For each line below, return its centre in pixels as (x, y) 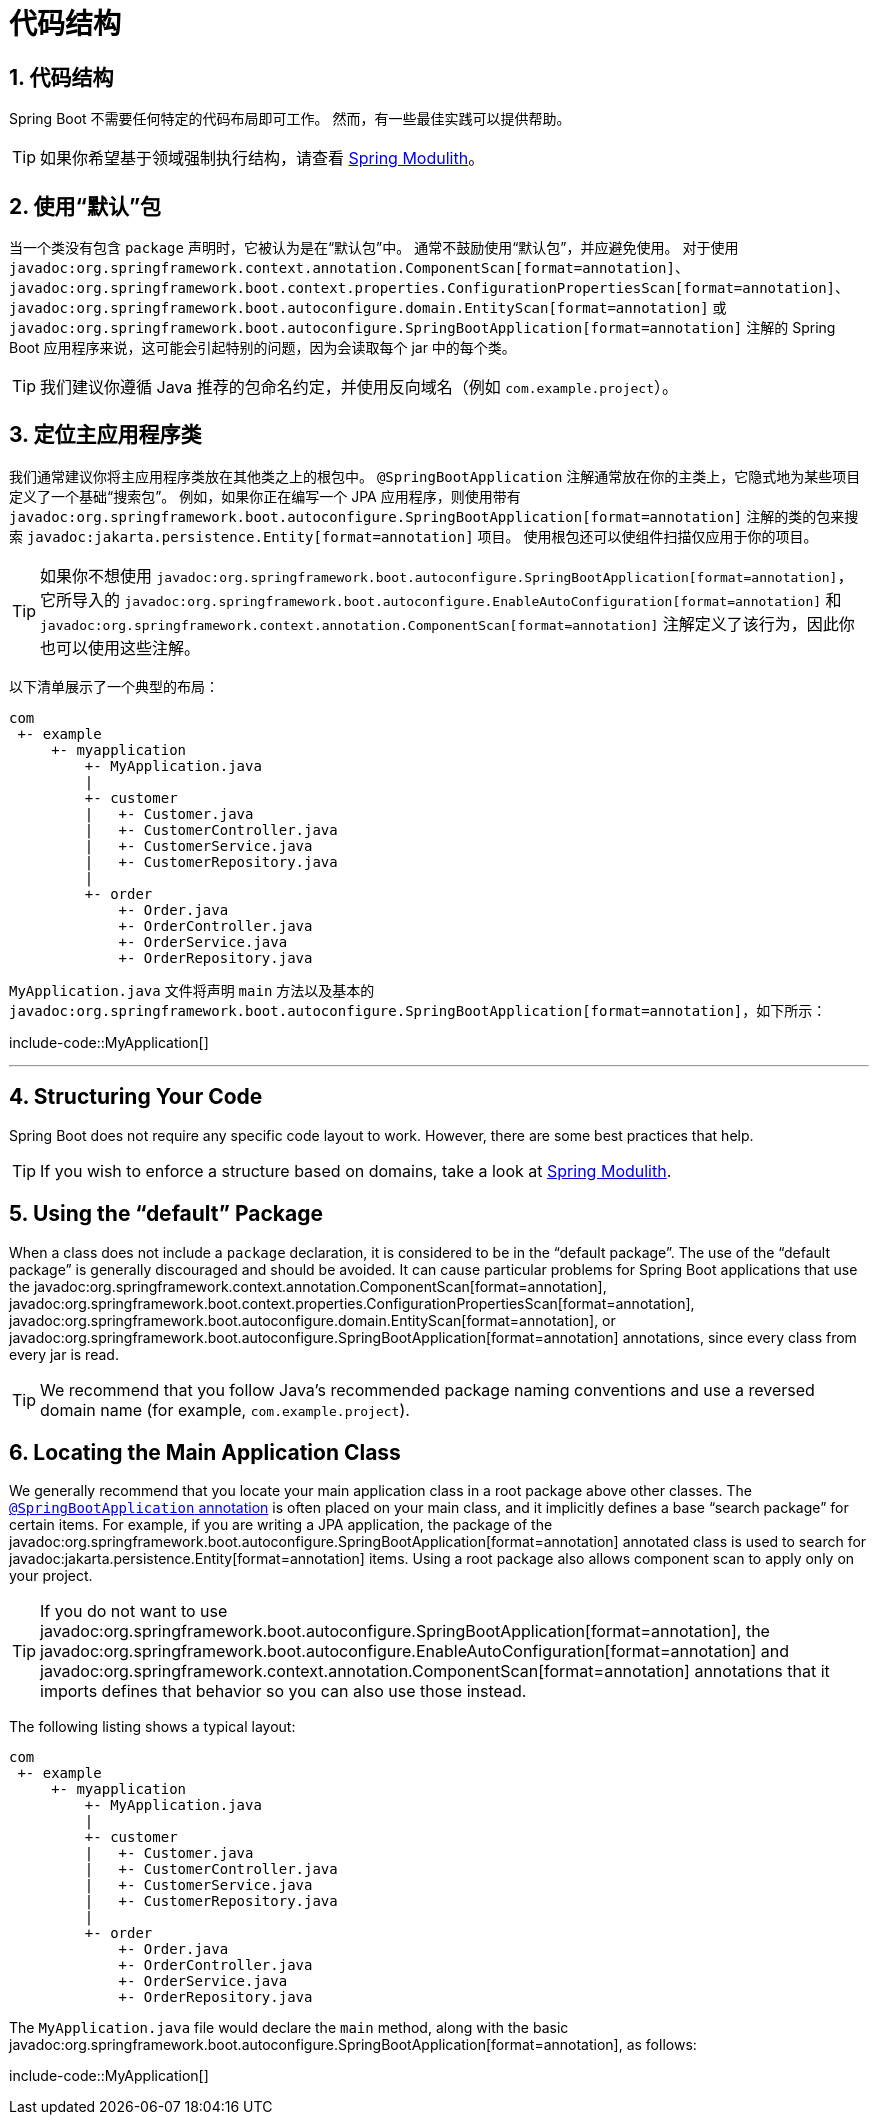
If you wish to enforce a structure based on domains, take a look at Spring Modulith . (356, 1170)
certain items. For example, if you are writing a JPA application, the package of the (281, 1525)
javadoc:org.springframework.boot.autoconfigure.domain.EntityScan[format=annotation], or (312, 1320)
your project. (51, 1576)
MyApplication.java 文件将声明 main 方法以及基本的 (192, 990)
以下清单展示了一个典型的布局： (114, 686)
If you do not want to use (134, 1611)
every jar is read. (64, 1354)
